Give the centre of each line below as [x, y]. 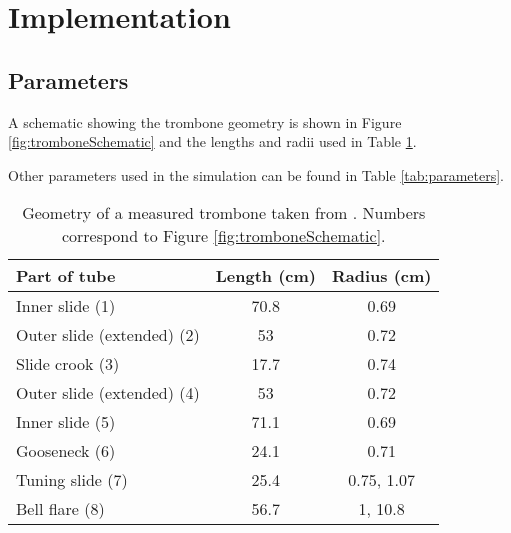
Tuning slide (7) [72, 480]
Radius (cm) [381, 276]
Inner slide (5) [66, 422]
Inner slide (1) [66, 306]
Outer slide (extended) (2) [108, 335]
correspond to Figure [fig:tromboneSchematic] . [223, 236]
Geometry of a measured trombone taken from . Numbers [224, 213]
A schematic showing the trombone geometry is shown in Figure [205, 121]
